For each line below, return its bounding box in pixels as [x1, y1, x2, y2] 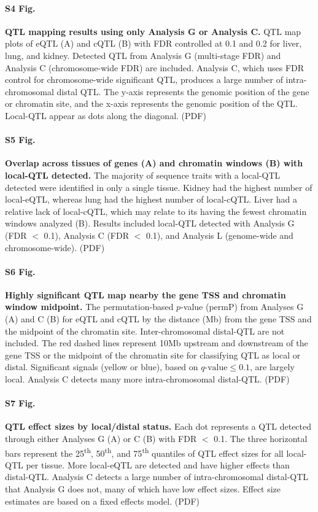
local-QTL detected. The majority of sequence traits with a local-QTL [5, 168, 281, 181]
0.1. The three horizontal [214, 432, 308, 445]
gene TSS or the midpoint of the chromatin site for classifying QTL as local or [5, 348, 301, 361]
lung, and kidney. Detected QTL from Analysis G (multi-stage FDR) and [5, 48, 281, 61]
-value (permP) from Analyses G [180, 300, 304, 313]
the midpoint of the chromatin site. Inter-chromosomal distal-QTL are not [5, 324, 285, 337]
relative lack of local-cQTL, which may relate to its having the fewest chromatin [5, 204, 307, 217]
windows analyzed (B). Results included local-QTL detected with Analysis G [5, 217, 295, 230]
